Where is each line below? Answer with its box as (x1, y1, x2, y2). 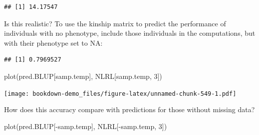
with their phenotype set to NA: (4, 37, 103, 48)
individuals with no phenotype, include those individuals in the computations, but (4, 28, 256, 38)
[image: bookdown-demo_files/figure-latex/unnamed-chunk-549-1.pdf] (4, 90, 237, 97)
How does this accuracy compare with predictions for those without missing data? (4, 104, 255, 115)
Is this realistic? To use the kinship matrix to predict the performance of (4, 18, 226, 28)
